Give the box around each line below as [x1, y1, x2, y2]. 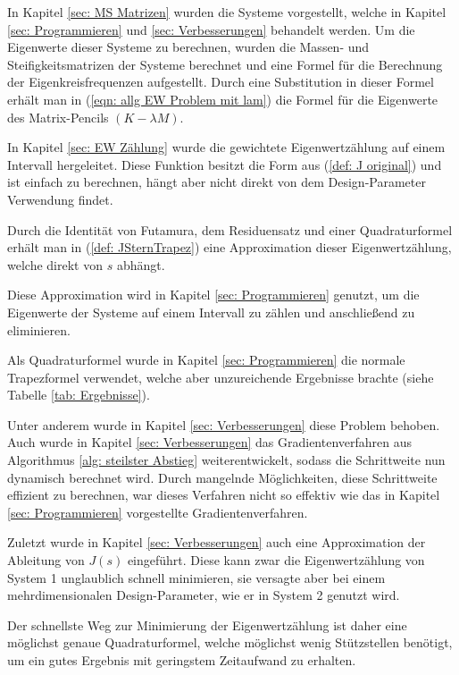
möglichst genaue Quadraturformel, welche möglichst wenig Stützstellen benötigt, [7, 633, 453, 652]
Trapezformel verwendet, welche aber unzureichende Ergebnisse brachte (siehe [7, 367, 434, 386]
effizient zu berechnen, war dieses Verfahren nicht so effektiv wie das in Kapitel [7, 485, 440, 504]
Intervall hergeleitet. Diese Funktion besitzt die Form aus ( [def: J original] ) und [7, 155, 442, 173]
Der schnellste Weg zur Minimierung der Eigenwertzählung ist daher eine [7, 615, 407, 634]
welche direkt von [7, 255, 103, 274]
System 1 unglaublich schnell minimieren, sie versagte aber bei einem [7, 568, 386, 586]
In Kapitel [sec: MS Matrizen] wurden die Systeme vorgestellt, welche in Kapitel [7, 3, 446, 21]
